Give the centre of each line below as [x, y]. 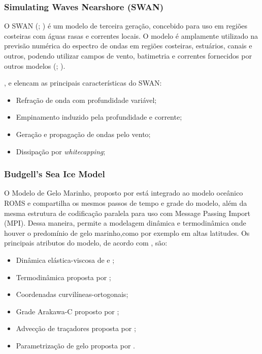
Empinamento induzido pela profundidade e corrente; [99, 117]
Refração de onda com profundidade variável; [86, 100]
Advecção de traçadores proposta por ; [76, 328]
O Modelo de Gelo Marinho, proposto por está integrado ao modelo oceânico [124, 193]
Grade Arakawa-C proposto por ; [68, 311]
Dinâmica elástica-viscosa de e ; [65, 260]
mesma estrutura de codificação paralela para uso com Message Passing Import [127, 213]
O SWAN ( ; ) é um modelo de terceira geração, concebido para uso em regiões [126, 26]
